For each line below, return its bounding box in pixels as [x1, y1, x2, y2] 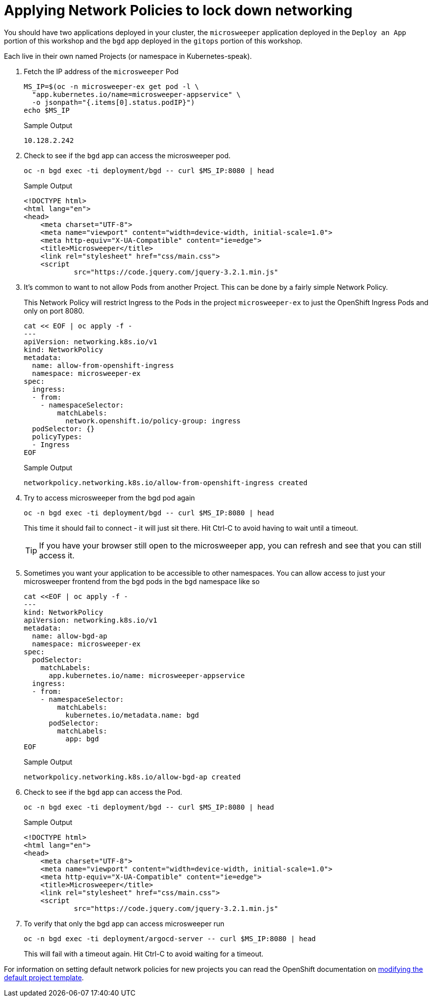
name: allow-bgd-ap [32, 632, 107, 640]
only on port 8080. [24, 306, 85, 315]
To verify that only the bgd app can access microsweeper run [24, 919, 225, 928]
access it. [39, 550, 75, 560]
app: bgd [65, 734, 99, 743]
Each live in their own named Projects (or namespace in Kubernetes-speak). [4, 51, 252, 60]
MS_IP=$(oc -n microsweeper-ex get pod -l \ [24, 82, 199, 91]
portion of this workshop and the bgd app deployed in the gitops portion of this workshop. [4, 36, 302, 45]
